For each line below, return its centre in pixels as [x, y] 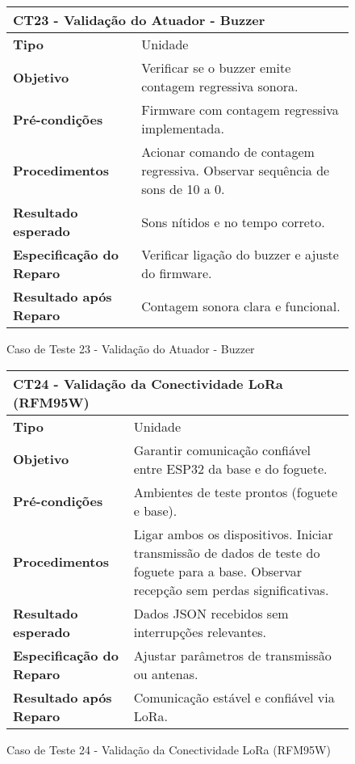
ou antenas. [166, 673]
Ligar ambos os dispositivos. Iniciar [233, 534]
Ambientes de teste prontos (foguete [236, 492]
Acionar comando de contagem [228, 152]
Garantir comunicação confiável [222, 450]
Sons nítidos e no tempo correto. [233, 222]
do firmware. [177, 273]
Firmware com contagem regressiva [240, 110]
